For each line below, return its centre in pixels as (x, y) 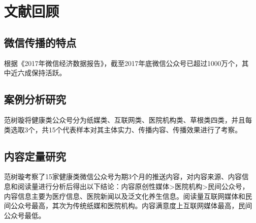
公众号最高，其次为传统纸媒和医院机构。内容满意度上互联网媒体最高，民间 (131, 206)
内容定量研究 (35, 156)
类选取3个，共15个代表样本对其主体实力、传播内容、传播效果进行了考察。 (123, 129)
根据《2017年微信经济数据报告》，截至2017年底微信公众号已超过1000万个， (123, 63)
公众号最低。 (25, 215)
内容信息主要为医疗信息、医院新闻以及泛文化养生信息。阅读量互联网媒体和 (125, 196)
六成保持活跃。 (42, 73)
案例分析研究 (35, 99)
